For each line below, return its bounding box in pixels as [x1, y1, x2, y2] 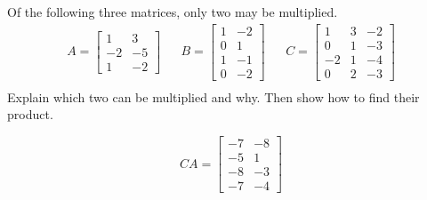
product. [7, 105, 53, 124]
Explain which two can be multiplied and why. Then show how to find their [7, 87, 420, 106]
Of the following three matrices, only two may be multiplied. [7, 3, 338, 20]
